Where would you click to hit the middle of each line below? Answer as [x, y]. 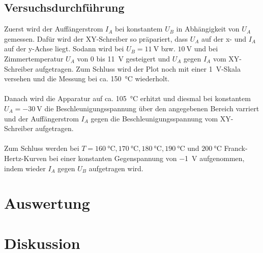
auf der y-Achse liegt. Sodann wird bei [64, 49]
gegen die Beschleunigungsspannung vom [154, 118]
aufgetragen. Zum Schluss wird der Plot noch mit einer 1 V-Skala [138, 68]
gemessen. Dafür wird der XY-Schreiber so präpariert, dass [96, 38]
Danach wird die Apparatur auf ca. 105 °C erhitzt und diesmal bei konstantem [127, 98]
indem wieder [25, 168]
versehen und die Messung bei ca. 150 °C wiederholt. [87, 78]
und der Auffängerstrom [41, 118]
